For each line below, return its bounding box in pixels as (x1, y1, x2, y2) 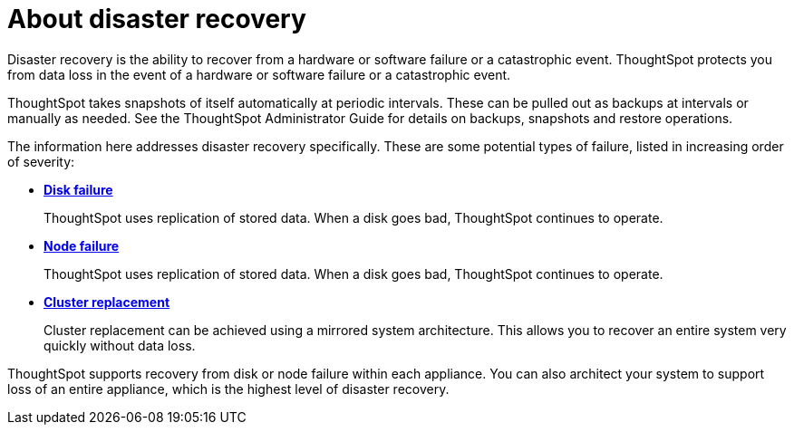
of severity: (7, 153, 75, 169)
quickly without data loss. (44, 337, 196, 353)
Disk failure (44, 181, 113, 197)
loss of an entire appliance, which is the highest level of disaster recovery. (7, 380, 450, 397)
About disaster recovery (7, 4, 306, 34)
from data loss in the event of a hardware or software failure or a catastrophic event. (7, 66, 511, 82)
